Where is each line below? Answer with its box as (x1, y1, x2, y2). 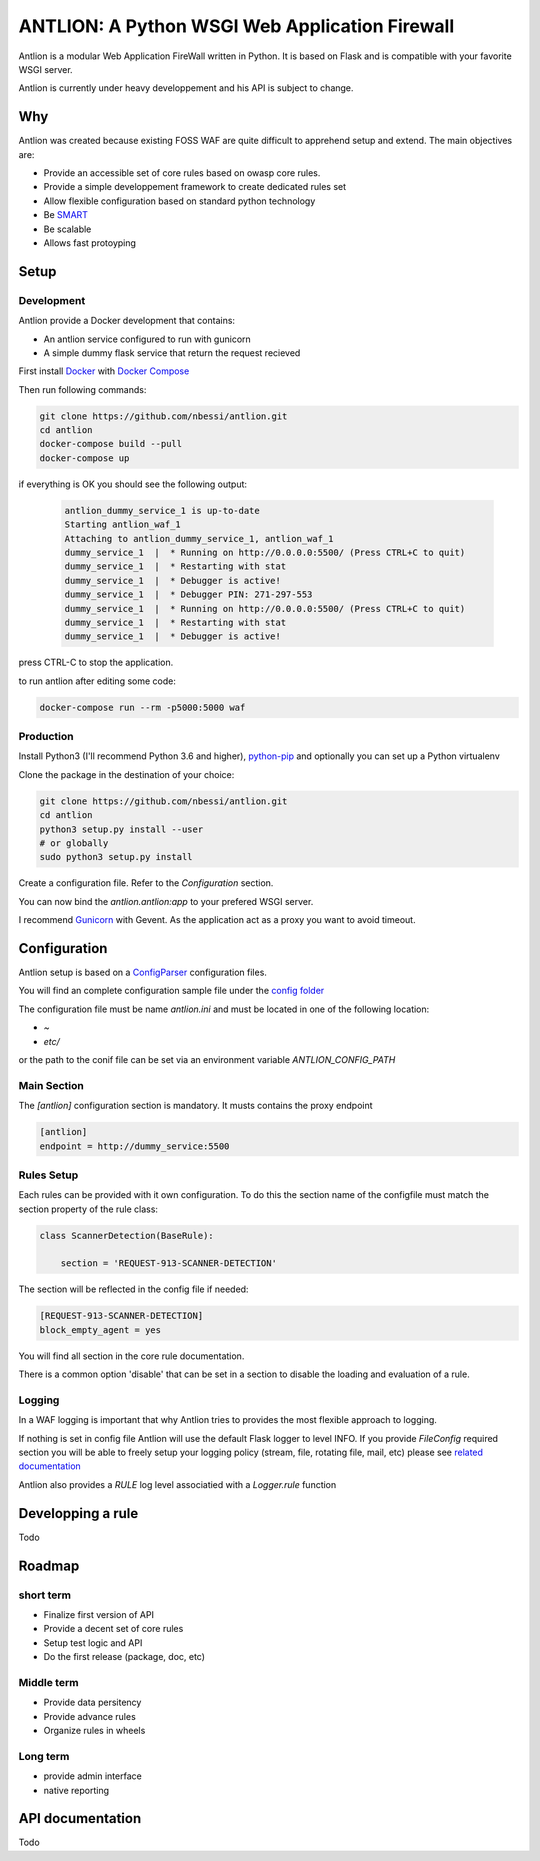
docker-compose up (39, 452, 130, 464)
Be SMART (43, 209, 89, 221)
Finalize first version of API (43, 1608, 155, 1620)
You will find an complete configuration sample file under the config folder (18, 985, 325, 997)
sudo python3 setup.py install (39, 851, 194, 863)
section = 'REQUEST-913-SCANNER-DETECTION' (60, 1258, 277, 1269)
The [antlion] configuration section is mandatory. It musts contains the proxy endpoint (18, 1100, 374, 1112)
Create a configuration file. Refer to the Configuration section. (18, 877, 274, 889)
